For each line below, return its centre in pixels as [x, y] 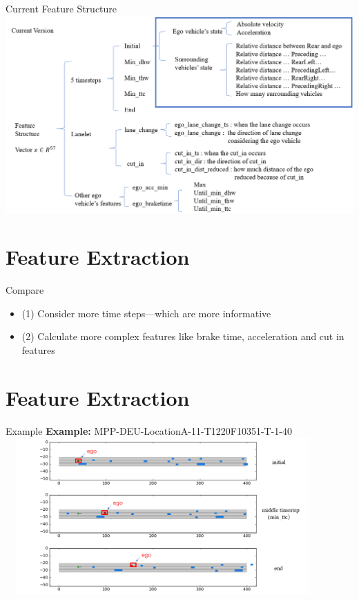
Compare [25, 290]
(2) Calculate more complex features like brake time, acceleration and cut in [183, 336]
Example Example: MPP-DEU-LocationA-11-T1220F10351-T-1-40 [149, 430]
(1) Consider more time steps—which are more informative [146, 313]
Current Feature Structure [61, 8]
